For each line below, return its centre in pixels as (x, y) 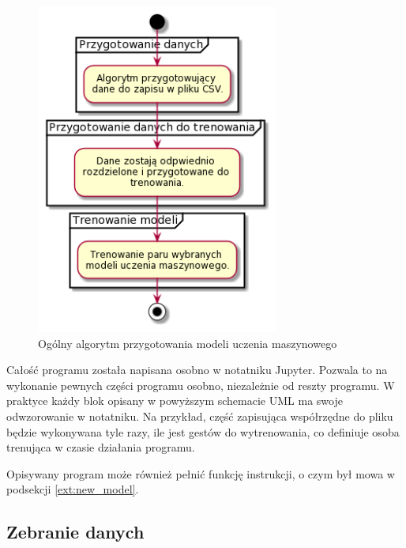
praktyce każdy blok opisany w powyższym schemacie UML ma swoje (175, 401)
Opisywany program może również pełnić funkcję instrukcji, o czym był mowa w (201, 473)
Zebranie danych (75, 532)
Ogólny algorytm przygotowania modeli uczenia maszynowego (188, 343)
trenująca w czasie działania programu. (101, 447)
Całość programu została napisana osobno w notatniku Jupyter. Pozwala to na (197, 370)
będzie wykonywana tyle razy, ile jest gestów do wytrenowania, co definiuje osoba (203, 431)
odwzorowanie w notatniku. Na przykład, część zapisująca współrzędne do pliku (200, 416)
